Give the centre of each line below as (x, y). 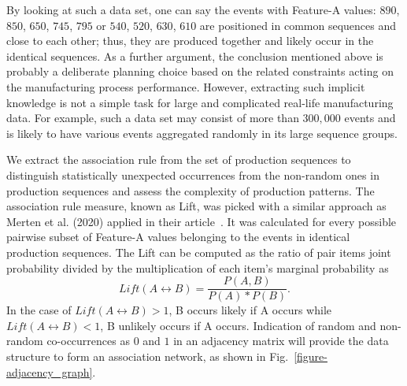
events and (370, 118)
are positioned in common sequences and (298, 25)
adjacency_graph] (50, 371)
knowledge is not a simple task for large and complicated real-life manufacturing (200, 102)
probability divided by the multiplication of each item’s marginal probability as (198, 267)
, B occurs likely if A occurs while (250, 310)
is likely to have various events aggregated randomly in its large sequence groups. (202, 133)
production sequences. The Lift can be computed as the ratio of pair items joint (199, 252)
